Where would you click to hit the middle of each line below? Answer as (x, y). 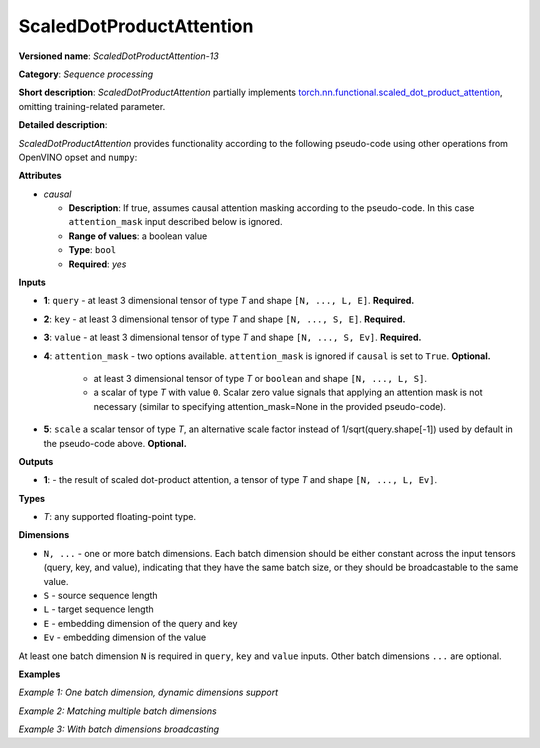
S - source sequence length (101, 596)
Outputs (36, 461)
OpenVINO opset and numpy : (78, 157)
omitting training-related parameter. (92, 106)
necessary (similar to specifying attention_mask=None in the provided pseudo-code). (270, 406)
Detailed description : (63, 125)
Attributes (40, 176)
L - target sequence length (98, 609)
